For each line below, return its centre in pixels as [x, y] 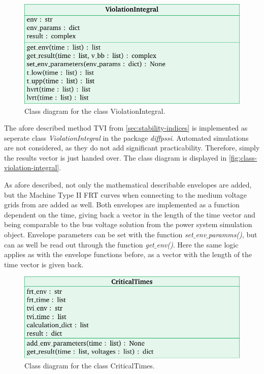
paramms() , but [233, 235]
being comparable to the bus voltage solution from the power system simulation [128, 224]
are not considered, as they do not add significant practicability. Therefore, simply [132, 148]
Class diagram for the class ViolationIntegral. [95, 111]
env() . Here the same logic [197, 244]
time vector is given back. [44, 264]
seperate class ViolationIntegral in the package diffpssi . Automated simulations [126, 137]
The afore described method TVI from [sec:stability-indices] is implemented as [126, 128]
